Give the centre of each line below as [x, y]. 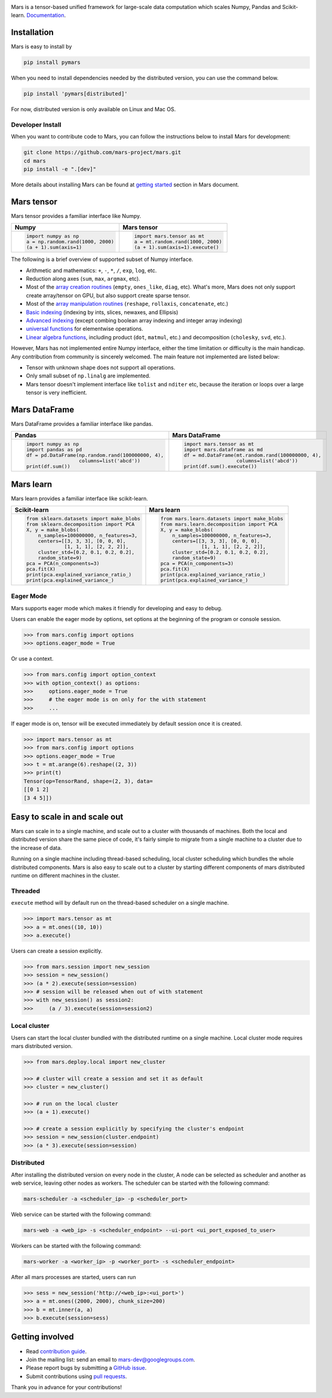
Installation [32, 33]
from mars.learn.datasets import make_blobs [222, 519]
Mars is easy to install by [41, 47]
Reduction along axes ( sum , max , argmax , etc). [83, 278]
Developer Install [36, 125]
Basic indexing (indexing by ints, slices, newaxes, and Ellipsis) [102, 312]
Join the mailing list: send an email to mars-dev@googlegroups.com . [110, 1359]
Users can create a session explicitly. [57, 951]
